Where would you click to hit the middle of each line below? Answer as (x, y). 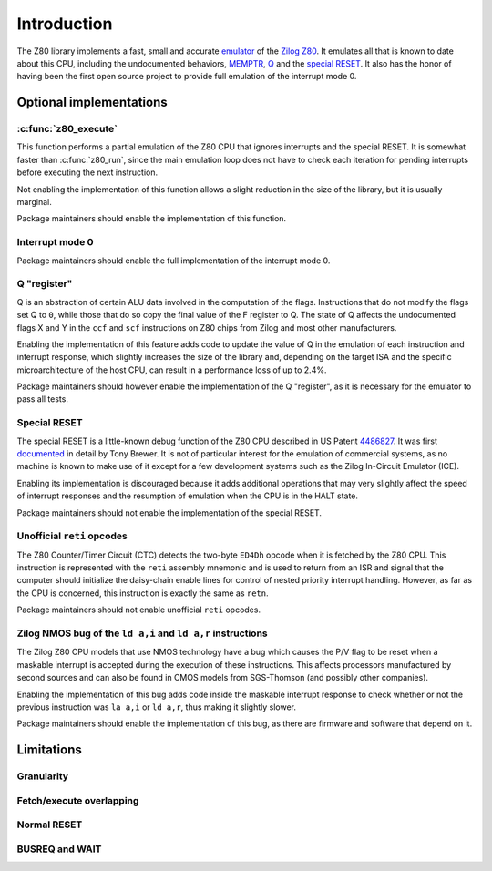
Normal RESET (50, 825)
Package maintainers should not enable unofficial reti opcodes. (139, 610)
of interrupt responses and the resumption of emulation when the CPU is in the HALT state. (188, 496)
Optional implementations (92, 102)
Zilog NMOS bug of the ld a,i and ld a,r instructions (142, 633)
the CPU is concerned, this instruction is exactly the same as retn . (143, 593)
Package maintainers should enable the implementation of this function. (152, 219)
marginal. (34, 202)
